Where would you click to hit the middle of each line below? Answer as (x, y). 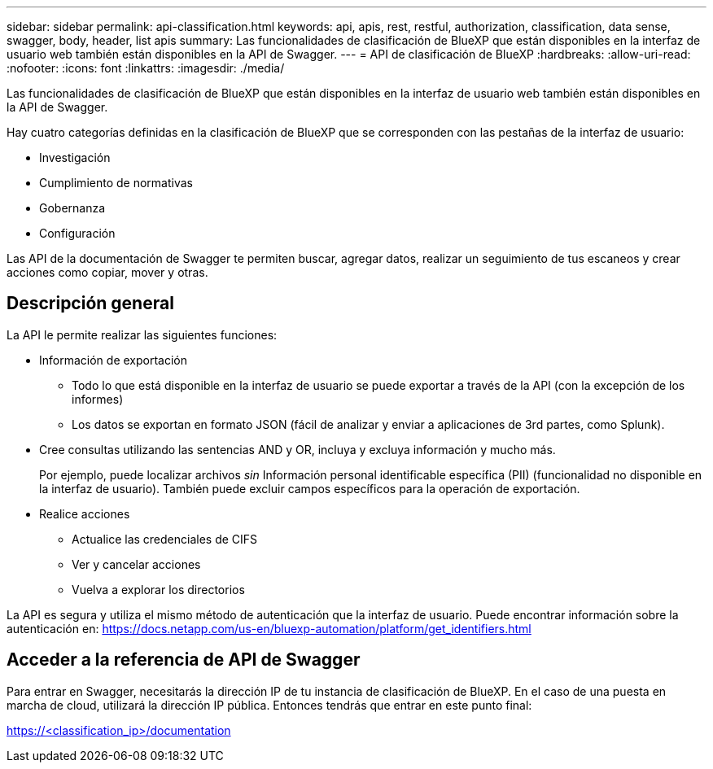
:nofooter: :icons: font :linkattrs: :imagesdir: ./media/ (146, 68)
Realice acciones (85, 513)
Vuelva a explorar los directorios (158, 589)
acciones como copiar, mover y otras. (107, 272)
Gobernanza (72, 208)
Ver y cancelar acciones (136, 564)
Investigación (75, 157)
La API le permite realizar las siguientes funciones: (142, 334)
